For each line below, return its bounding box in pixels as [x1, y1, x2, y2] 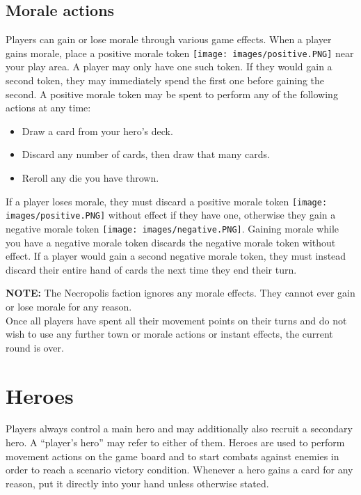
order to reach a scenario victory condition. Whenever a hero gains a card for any [6, 462, 353, 477]
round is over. [6, 340, 64, 354]
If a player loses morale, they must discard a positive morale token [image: [6, 194, 328, 208]
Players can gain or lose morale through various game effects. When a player [6, 32, 332, 47]
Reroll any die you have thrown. [22, 171, 159, 185]
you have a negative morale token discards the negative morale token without [6, 235, 336, 249]
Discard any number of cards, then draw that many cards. [22, 147, 270, 162]
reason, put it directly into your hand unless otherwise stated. [6, 476, 269, 490]
